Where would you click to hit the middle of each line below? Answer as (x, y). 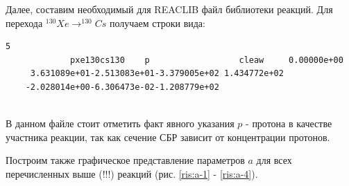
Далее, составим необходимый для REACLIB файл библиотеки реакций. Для (169, 9)
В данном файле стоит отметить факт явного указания (120, 123)
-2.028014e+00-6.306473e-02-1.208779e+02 (122, 87)
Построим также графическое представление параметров (125, 160)
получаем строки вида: (157, 22)
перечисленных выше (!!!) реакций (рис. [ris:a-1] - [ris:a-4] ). (132, 173)
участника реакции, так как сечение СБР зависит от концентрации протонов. (168, 137)
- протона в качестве (289, 123)
